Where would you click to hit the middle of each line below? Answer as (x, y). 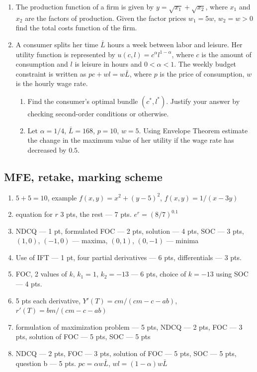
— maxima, (90, 240)
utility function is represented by (65, 54)
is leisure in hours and (108, 64)
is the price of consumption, (202, 73)
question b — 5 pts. (46, 363)
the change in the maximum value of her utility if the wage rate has (131, 140)
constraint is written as (51, 73)
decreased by (47, 149)
